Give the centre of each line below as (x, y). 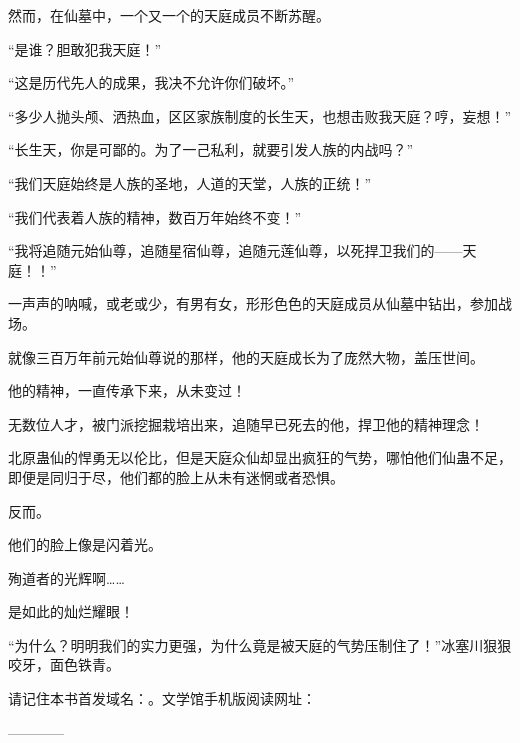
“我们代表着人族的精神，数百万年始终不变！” (155, 216)
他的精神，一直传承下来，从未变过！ (127, 390)
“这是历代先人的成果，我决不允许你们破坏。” (151, 82)
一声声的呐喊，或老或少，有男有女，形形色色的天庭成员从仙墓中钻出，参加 (253, 303)
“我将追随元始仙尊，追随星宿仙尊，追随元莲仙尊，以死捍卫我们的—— (235, 250)
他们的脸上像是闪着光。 (85, 544)
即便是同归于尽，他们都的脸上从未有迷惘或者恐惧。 (176, 476)
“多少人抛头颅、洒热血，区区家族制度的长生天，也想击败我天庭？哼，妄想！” (260, 115)
